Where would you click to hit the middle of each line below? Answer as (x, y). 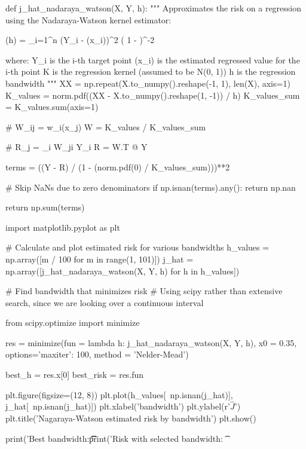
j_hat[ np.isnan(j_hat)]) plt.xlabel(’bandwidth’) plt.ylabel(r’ (118, 406)
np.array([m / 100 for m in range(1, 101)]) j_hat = (100, 259)
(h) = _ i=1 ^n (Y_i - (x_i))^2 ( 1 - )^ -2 (80, 40)
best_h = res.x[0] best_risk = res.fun (75, 375)
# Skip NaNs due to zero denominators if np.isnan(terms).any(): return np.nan (151, 187)
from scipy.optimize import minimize (73, 323)
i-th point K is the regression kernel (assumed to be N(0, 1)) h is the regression (151, 71)
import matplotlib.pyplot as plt (63, 227)
